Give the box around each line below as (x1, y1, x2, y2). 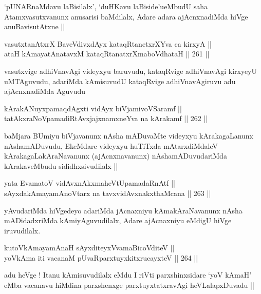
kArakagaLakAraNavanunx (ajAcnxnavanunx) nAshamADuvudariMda (4, 150, 227, 161)
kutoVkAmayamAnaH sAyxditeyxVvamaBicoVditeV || (4, 242, 175, 253)
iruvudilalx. (4, 225, 41, 236)
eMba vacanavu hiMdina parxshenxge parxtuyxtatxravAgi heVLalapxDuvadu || (4, 280, 254, 290)
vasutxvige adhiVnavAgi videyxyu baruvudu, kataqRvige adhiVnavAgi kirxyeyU (4, 65, 257, 76)
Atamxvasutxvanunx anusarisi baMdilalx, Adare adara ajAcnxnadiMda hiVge (4, 11, 248, 22)
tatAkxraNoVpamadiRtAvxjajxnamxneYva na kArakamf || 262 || (4, 113, 208, 124)
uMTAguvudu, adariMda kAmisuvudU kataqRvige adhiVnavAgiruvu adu (4, 75, 236, 86)
